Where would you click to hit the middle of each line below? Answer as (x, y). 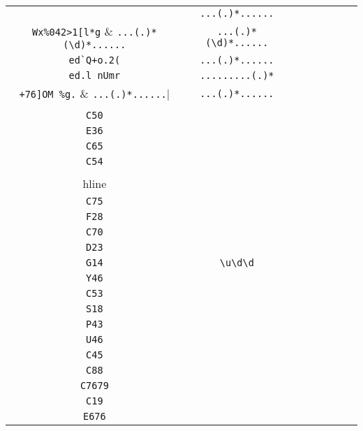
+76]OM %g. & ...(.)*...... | (95, 93)
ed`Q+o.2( (95, 60)
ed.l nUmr (95, 75)
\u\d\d (237, 263)
